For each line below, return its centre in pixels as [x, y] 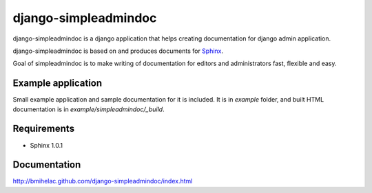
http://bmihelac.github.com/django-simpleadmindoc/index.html [103, 181]
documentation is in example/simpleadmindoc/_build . [89, 109]
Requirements [44, 129]
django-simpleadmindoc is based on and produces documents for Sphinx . [118, 51]
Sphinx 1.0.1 [46, 145]
